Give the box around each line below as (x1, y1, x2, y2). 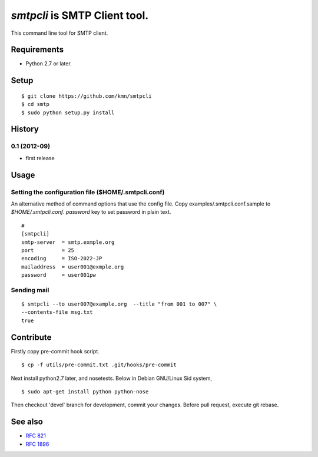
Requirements (11, 45, 64, 55)
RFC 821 (25, 432, 47, 439)
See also (11, 417, 44, 427)
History (11, 124, 39, 134)
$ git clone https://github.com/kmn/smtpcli (21, 92, 153, 100)
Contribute (11, 332, 52, 342)
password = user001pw (21, 271, 97, 279)
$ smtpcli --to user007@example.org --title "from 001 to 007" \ (21, 301, 217, 307)
